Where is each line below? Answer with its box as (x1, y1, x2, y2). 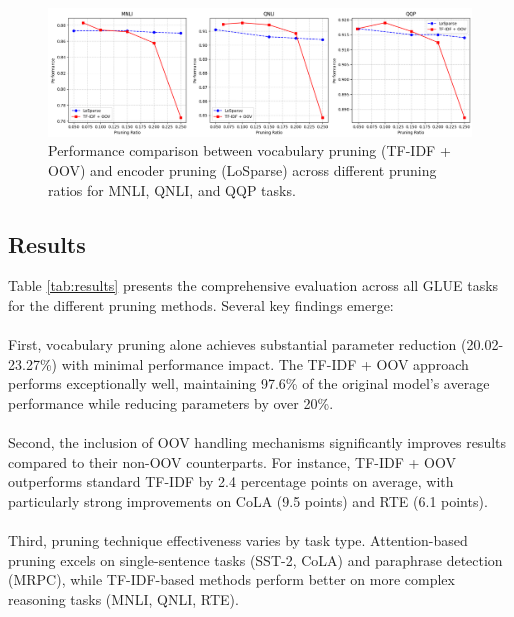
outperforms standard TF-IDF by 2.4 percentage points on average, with (8, 471, 454, 492)
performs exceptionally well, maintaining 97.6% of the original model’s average (8, 373, 490, 394)
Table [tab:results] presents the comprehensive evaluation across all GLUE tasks (8, 275, 499, 296)
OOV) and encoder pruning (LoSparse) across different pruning (48, 159, 437, 180)
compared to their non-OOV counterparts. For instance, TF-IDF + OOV (8, 451, 456, 472)
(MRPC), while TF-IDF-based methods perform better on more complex (8, 569, 455, 590)
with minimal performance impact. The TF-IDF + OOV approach (61, 353, 469, 374)
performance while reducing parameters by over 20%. (8, 392, 334, 413)
